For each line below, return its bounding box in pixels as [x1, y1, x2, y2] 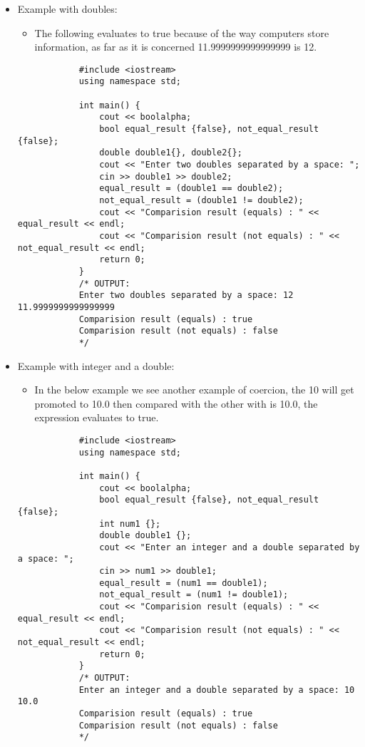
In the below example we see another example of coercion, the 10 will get [34, 382, 354, 397]
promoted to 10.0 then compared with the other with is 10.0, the [34, 396, 318, 411]
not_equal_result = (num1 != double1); [99, 589, 289, 600]
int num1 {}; [99, 518, 161, 529]
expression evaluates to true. [34, 410, 159, 425]
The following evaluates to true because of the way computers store [34, 25, 329, 40]
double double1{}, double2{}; [99, 148, 242, 158]
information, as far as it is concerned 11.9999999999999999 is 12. [34, 39, 317, 54]
